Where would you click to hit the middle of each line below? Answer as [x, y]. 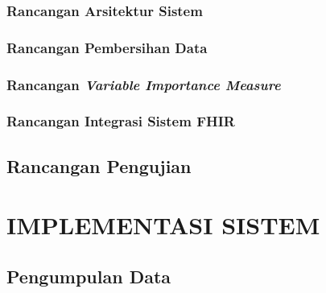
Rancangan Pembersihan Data [107, 47]
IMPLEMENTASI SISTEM [163, 225]
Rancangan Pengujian [99, 165]
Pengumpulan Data [89, 276]
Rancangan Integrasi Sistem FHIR [121, 121]
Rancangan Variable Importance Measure [144, 84]
